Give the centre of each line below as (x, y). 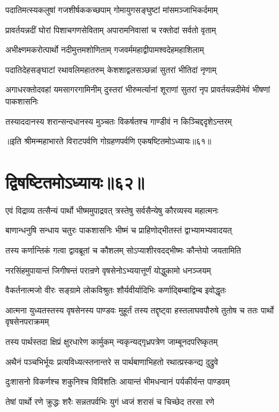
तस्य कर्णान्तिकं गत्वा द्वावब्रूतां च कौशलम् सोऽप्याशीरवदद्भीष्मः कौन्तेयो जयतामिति (123, 250)
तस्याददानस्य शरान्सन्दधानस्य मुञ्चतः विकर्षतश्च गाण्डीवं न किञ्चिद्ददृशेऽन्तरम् (119, 121)
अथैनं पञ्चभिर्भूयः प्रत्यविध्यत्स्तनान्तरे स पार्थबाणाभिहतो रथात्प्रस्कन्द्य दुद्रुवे (112, 361)
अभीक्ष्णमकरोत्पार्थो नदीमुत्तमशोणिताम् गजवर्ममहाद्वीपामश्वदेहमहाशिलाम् (105, 50)
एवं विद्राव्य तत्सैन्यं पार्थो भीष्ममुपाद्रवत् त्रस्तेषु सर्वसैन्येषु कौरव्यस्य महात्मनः (112, 210)
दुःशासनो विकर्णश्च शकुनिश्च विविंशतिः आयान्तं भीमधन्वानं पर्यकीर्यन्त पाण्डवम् (118, 381)
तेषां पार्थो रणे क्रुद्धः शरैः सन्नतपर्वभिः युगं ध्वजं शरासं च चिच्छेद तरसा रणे (110, 401)
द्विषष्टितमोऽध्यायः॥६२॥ (75, 181)
